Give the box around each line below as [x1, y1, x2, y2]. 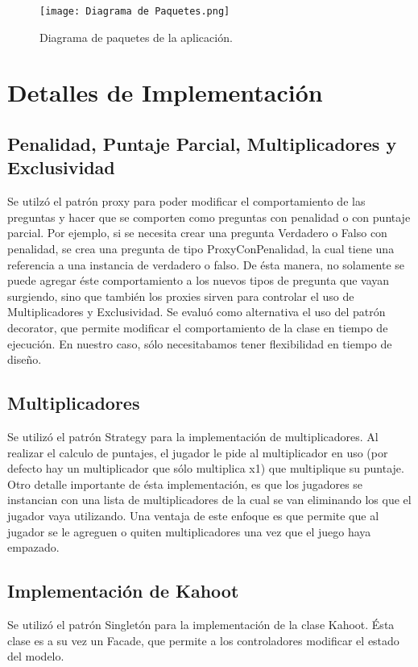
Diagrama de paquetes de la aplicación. [39, 28, 233, 45]
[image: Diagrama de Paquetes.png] [39, 6, 230, 17]
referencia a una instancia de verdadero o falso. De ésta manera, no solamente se [7, 256, 405, 273]
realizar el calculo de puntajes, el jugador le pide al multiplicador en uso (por [7, 444, 388, 461]
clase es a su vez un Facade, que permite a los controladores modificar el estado [7, 632, 399, 648]
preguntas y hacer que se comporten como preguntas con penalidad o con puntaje [7, 208, 411, 225]
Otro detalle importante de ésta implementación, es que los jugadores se [7, 475, 363, 492]
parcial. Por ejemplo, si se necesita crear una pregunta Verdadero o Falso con [7, 224, 387, 241]
